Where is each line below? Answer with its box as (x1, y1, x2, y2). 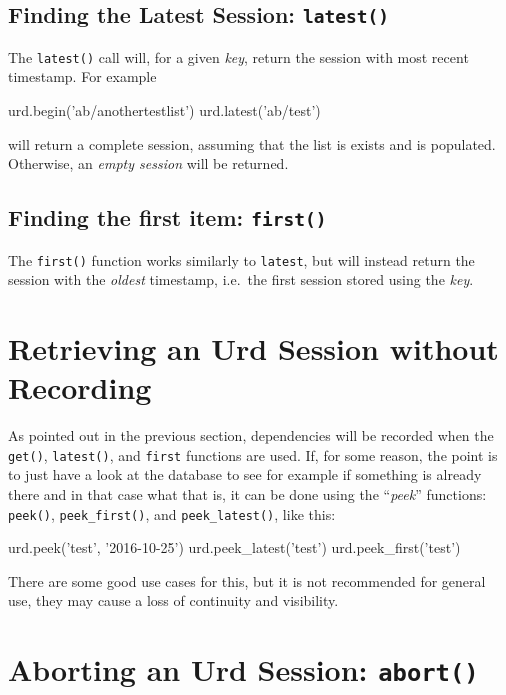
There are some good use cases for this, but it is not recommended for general (8, 570, 486, 591)
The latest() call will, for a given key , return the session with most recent (8, 46, 469, 67)
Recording (8, 367, 152, 408)
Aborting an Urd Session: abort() (8, 649, 479, 690)
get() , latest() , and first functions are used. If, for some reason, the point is (8, 444, 498, 465)
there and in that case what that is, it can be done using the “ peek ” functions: (8, 484, 487, 504)
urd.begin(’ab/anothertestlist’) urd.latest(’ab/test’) (8, 100, 321, 121)
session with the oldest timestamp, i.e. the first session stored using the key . (8, 269, 474, 290)
